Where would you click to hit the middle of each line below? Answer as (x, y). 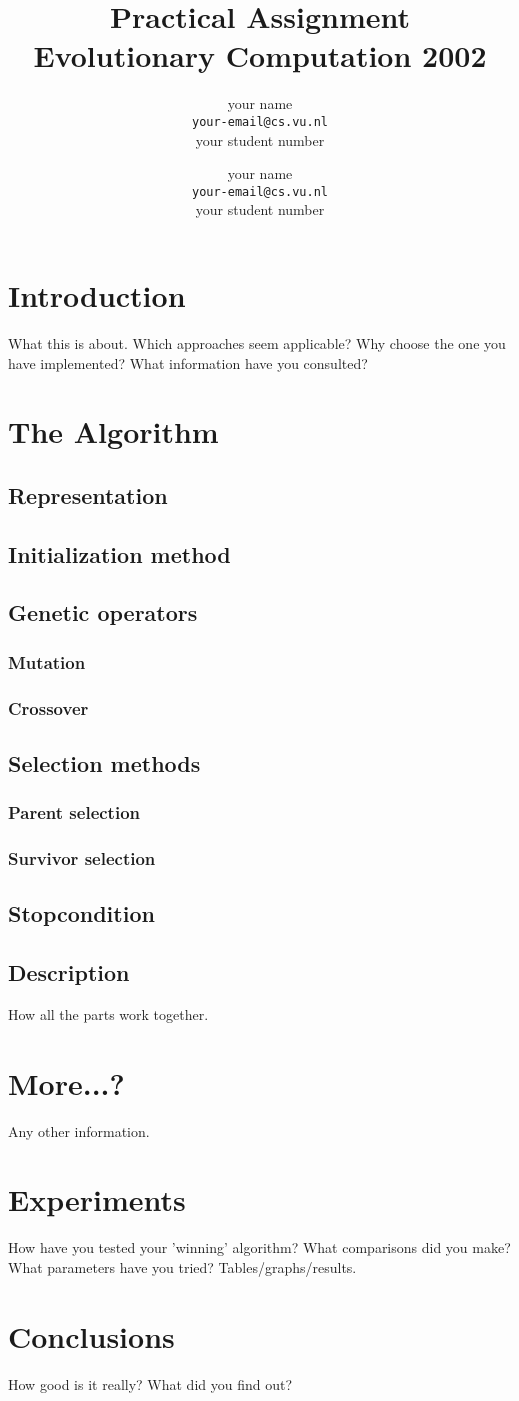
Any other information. (79, 1130)
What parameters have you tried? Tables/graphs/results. (182, 1267)
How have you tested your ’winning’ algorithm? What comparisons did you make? (259, 1247)
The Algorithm (113, 431)
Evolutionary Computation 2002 (260, 55)
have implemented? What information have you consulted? (188, 362)
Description (69, 972)
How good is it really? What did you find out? (150, 1383)
